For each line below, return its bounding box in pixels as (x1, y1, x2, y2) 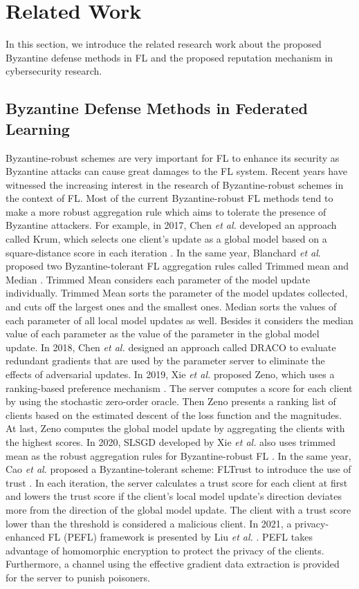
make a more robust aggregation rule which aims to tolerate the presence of (6, 204, 326, 218)
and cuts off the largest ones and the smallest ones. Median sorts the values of (6, 299, 337, 314)
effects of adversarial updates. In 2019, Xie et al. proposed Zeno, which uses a (6, 367, 335, 381)
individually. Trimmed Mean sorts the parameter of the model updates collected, (6, 286, 348, 300)
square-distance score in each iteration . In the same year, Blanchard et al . (6, 245, 321, 259)
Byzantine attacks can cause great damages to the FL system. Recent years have (6, 164, 347, 178)
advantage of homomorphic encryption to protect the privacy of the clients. (6, 543, 324, 557)
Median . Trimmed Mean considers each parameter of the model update (6, 272, 311, 286)
